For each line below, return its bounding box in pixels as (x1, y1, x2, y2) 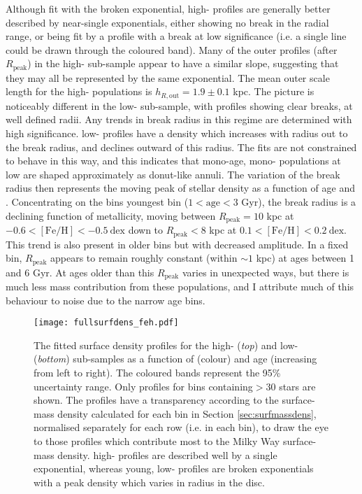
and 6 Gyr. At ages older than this (6, 264, 154, 279)
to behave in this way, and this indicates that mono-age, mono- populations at (6, 153, 341, 168)
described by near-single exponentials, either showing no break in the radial (6, 15, 329, 29)
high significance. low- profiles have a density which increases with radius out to (6, 126, 348, 141)
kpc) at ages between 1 (256, 250, 355, 265)
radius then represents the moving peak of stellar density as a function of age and (6, 181, 355, 195)
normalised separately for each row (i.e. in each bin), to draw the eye (34, 420, 328, 435)
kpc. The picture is (233, 84, 314, 99)
